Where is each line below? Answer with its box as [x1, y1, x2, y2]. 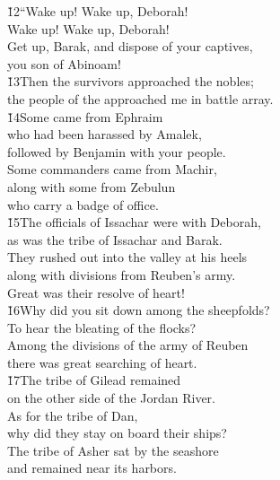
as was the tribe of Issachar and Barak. [7, 230, 223, 249]
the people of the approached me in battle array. [7, 89, 274, 108]
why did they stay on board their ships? [7, 423, 227, 442]
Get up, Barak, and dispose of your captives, [7, 37, 253, 56]
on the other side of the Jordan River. [7, 388, 215, 407]
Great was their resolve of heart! [7, 283, 185, 301]
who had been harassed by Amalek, [7, 125, 202, 144]
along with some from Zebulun [7, 177, 176, 196]
